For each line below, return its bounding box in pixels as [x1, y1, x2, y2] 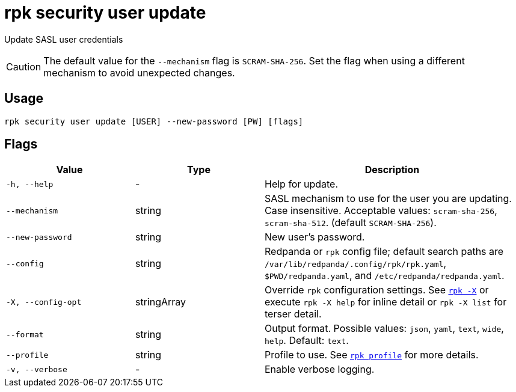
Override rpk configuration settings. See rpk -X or [265, 284, 489, 296]
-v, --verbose [6, 364, 67, 374]
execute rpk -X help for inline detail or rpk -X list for [265, 296, 507, 308]
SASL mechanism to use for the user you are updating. [265, 192, 512, 205]
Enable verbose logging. [265, 363, 375, 376]
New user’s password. [265, 231, 365, 243]
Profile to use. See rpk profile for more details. [265, 349, 479, 361]
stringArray [135, 296, 186, 308]
